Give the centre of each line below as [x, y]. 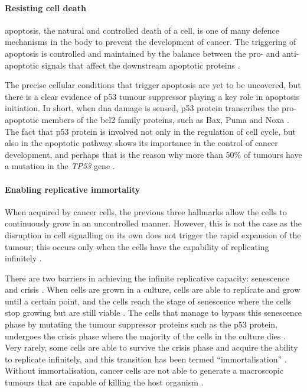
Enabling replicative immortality [73, 189]
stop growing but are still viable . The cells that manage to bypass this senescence [153, 312]
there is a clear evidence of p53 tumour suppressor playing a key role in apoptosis [152, 96]
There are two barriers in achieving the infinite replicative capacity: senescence [147, 278]
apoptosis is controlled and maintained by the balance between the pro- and [142, 53]
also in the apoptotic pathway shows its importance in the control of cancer [141, 143]
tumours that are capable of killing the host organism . [104, 382]
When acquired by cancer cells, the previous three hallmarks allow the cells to [146, 211]
